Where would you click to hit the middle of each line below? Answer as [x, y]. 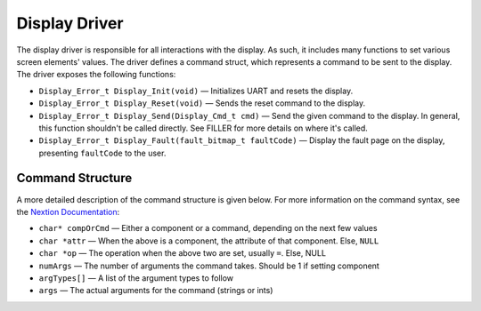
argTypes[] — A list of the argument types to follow [136, 278]
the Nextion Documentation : [68, 211]
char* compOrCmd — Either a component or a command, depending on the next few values [208, 228]
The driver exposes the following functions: [96, 75]
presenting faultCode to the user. [102, 153]
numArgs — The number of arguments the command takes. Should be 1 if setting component [209, 266]
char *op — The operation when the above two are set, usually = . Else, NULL [183, 253]
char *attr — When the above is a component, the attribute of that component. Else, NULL [209, 241]
